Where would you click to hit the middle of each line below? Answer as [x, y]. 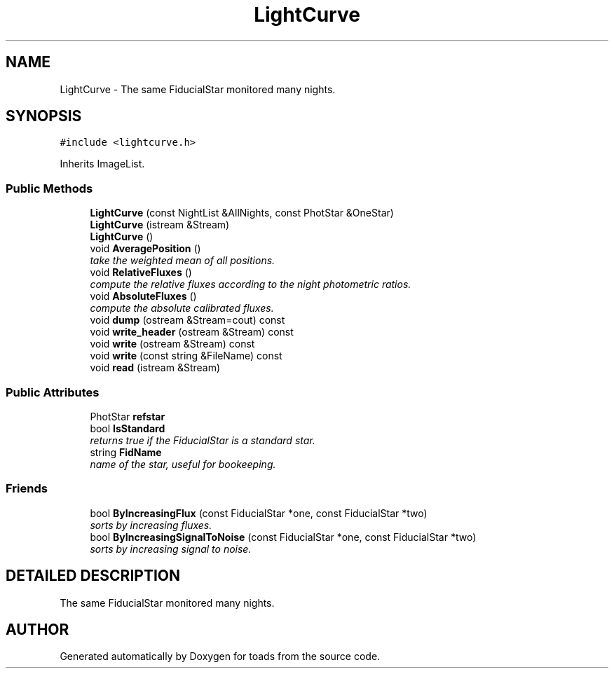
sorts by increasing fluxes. [151, 525]
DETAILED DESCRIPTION [93, 576]
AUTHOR [37, 629]
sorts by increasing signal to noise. [171, 549]
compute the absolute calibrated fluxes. [182, 308]
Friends [27, 489]
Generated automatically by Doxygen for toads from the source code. [220, 656]
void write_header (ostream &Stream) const [192, 332]
